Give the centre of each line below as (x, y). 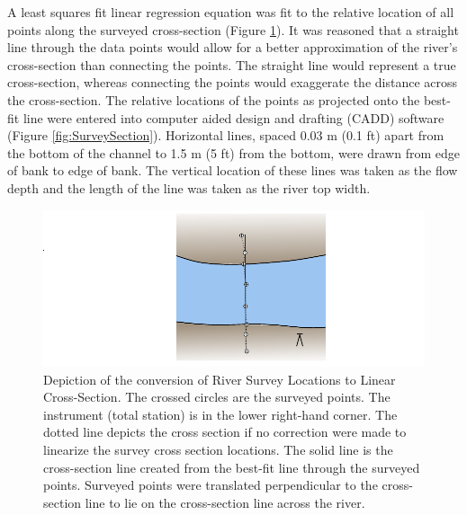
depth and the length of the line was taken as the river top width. (189, 187)
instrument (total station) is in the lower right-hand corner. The (220, 414)
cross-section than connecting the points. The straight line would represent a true (232, 64)
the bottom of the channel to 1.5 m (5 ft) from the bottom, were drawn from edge (233, 152)
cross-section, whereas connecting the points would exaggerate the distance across (233, 82)
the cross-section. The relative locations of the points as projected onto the (214, 99)
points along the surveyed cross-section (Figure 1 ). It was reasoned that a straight (233, 29)
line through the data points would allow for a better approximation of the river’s (233, 47)
